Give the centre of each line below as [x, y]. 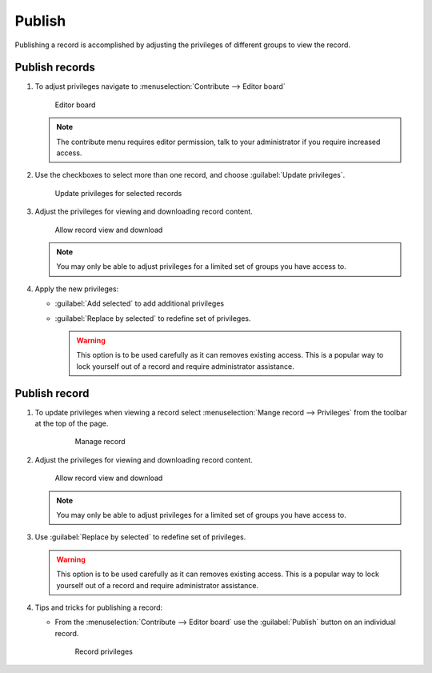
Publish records [55, 68]
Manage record [100, 442]
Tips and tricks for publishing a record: [99, 607]
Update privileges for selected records [118, 193]
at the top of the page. [72, 423]
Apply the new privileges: [77, 289]
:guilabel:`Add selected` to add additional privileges [139, 303]
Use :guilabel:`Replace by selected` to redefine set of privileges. [140, 537]
